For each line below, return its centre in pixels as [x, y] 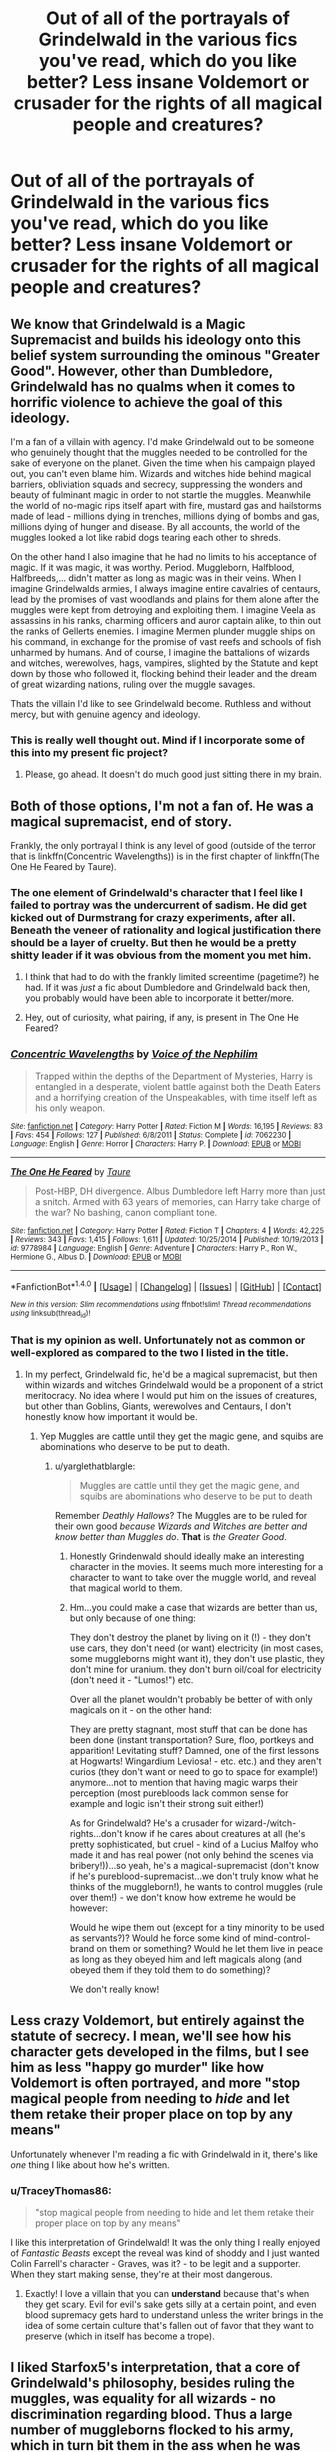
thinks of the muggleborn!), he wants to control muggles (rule [196, 1886]
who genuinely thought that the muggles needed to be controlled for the [159, 452]
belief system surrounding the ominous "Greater [165, 355]
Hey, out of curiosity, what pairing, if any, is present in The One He [162, 1018]
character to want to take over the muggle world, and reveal [193, 1577]
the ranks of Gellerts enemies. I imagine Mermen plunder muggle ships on [163, 631]
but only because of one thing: [133, 1618]
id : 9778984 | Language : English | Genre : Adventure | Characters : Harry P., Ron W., [154, 1248]
